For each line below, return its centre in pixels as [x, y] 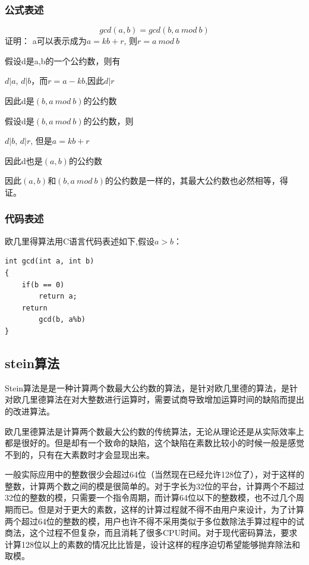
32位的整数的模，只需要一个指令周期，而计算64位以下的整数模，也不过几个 [150, 497]
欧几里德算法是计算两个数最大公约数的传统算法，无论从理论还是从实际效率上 [154, 431]
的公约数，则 [108, 120]
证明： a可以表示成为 [46, 41]
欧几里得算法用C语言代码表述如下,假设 [80, 241]
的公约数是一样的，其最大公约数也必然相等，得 [196, 181]
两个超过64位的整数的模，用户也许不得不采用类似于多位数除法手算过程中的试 [154, 521]
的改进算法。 [30, 411]
